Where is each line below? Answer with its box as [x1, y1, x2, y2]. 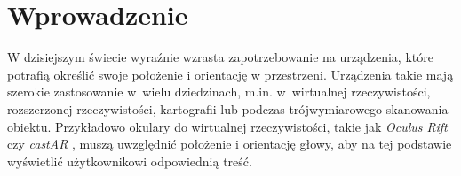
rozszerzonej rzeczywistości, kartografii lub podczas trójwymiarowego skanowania [7, 99, 449, 118]
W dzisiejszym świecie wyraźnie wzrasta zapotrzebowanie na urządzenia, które [7, 48, 433, 66]
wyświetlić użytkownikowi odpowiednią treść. [7, 151, 252, 170]
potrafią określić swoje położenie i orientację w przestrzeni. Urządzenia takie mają [7, 65, 454, 83]
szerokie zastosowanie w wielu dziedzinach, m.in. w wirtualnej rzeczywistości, [7, 82, 431, 101]
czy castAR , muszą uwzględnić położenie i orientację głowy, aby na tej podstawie [7, 134, 452, 153]
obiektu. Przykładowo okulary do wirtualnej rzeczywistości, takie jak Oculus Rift [7, 117, 448, 135]
